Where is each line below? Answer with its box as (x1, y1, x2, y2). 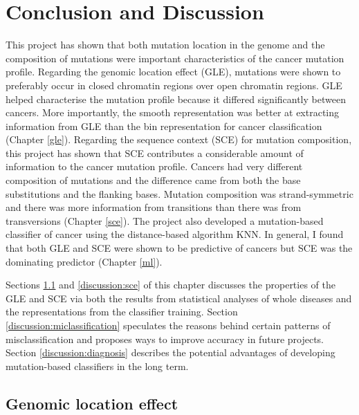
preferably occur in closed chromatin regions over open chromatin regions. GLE (6, 77, 342, 92)
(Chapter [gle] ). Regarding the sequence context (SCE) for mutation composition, (6, 132, 352, 147)
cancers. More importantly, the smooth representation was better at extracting (6, 105, 340, 120)
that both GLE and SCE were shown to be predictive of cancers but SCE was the (6, 241, 353, 255)
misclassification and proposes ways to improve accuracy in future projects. (6, 331, 324, 346)
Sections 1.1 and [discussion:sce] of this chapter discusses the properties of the (6, 277, 335, 292)
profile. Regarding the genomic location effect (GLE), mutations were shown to (6, 64, 341, 79)
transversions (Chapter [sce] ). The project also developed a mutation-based (6, 213, 324, 228)
